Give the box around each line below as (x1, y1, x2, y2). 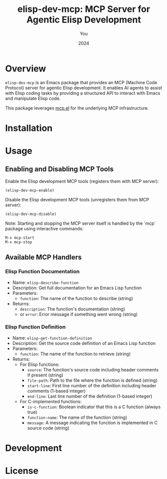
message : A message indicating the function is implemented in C (27, 420, 158, 426)
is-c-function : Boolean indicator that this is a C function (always (27, 404, 161, 410)
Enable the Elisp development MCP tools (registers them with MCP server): (5, 178, 159, 184)
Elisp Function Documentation (5, 268, 80, 275)
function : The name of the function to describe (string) (19, 295, 133, 301)
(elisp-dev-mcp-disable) (5, 211, 57, 216)
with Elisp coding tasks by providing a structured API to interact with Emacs (5, 90, 161, 96)
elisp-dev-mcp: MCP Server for (17, 3, 151, 15)
